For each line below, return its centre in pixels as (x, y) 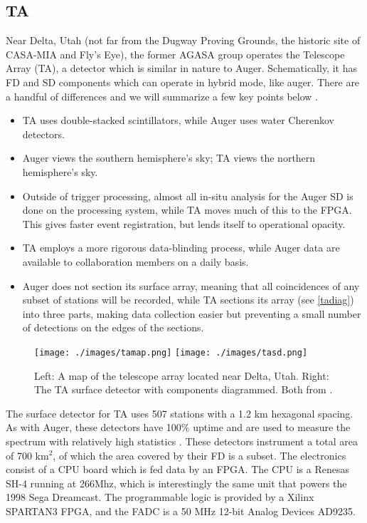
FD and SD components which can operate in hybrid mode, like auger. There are (183, 82)
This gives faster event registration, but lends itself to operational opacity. (184, 223)
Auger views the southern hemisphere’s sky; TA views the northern (169, 158)
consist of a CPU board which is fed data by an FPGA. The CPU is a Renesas (177, 469)
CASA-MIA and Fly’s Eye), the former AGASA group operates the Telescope (175, 54)
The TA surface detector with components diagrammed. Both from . (183, 389)
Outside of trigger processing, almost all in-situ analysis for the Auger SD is (188, 196)
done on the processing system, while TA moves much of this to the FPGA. (187, 210)
